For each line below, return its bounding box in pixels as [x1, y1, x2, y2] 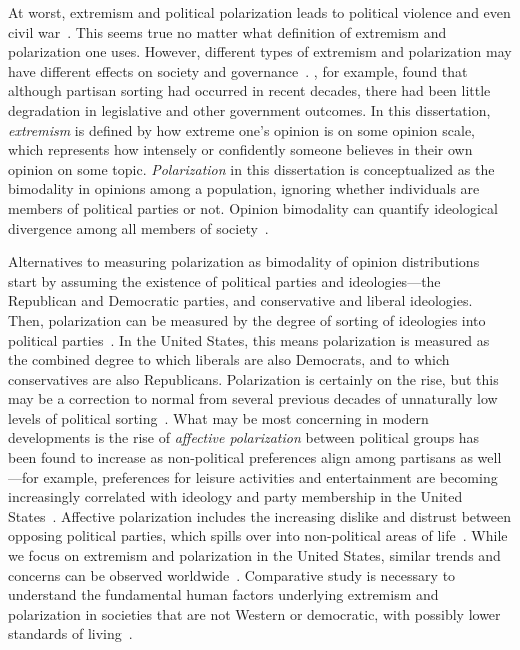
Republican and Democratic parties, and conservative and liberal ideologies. [8, 290, 473, 311]
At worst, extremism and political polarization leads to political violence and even [8, 2, 511, 22]
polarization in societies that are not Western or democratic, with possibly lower [8, 603, 501, 624]
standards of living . [8, 623, 133, 644]
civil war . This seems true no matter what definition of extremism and [8, 21, 447, 42]
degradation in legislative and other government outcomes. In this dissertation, [8, 99, 491, 120]
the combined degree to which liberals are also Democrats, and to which [8, 349, 450, 370]
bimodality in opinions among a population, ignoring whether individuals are [8, 178, 480, 199]
